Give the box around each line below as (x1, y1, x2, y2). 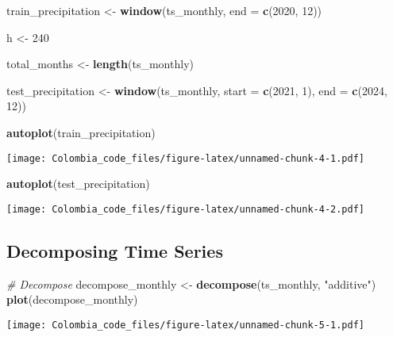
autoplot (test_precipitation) (6, 175, 150, 192)
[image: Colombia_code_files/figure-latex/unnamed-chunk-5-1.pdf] (6, 319, 365, 331)
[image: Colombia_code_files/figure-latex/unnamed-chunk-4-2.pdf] (6, 203, 365, 215)
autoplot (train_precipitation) (6, 124, 156, 140)
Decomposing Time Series (6, 238, 223, 262)
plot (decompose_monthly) (6, 291, 138, 308)
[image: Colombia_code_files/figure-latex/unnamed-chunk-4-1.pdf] (6, 152, 365, 164)
